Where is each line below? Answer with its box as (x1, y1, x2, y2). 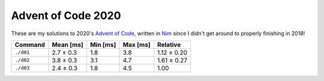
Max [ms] (122, 40, 151, 49)
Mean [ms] (52, 40, 83, 49)
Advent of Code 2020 (11, 9, 121, 22)
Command (14, 40, 45, 49)
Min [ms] (90, 40, 116, 49)
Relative (157, 40, 181, 49)
